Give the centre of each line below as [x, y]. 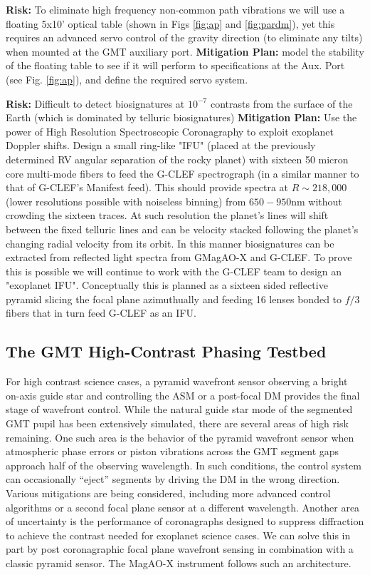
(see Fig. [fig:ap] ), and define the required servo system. [127, 79]
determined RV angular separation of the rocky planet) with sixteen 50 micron [177, 159]
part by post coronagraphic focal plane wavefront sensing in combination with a [180, 549]
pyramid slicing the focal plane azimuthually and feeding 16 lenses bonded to [174, 299]
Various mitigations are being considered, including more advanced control [168, 493]
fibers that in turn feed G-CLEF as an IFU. [101, 313]
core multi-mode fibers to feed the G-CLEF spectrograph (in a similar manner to [183, 173]
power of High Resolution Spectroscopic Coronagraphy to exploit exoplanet [170, 131]
